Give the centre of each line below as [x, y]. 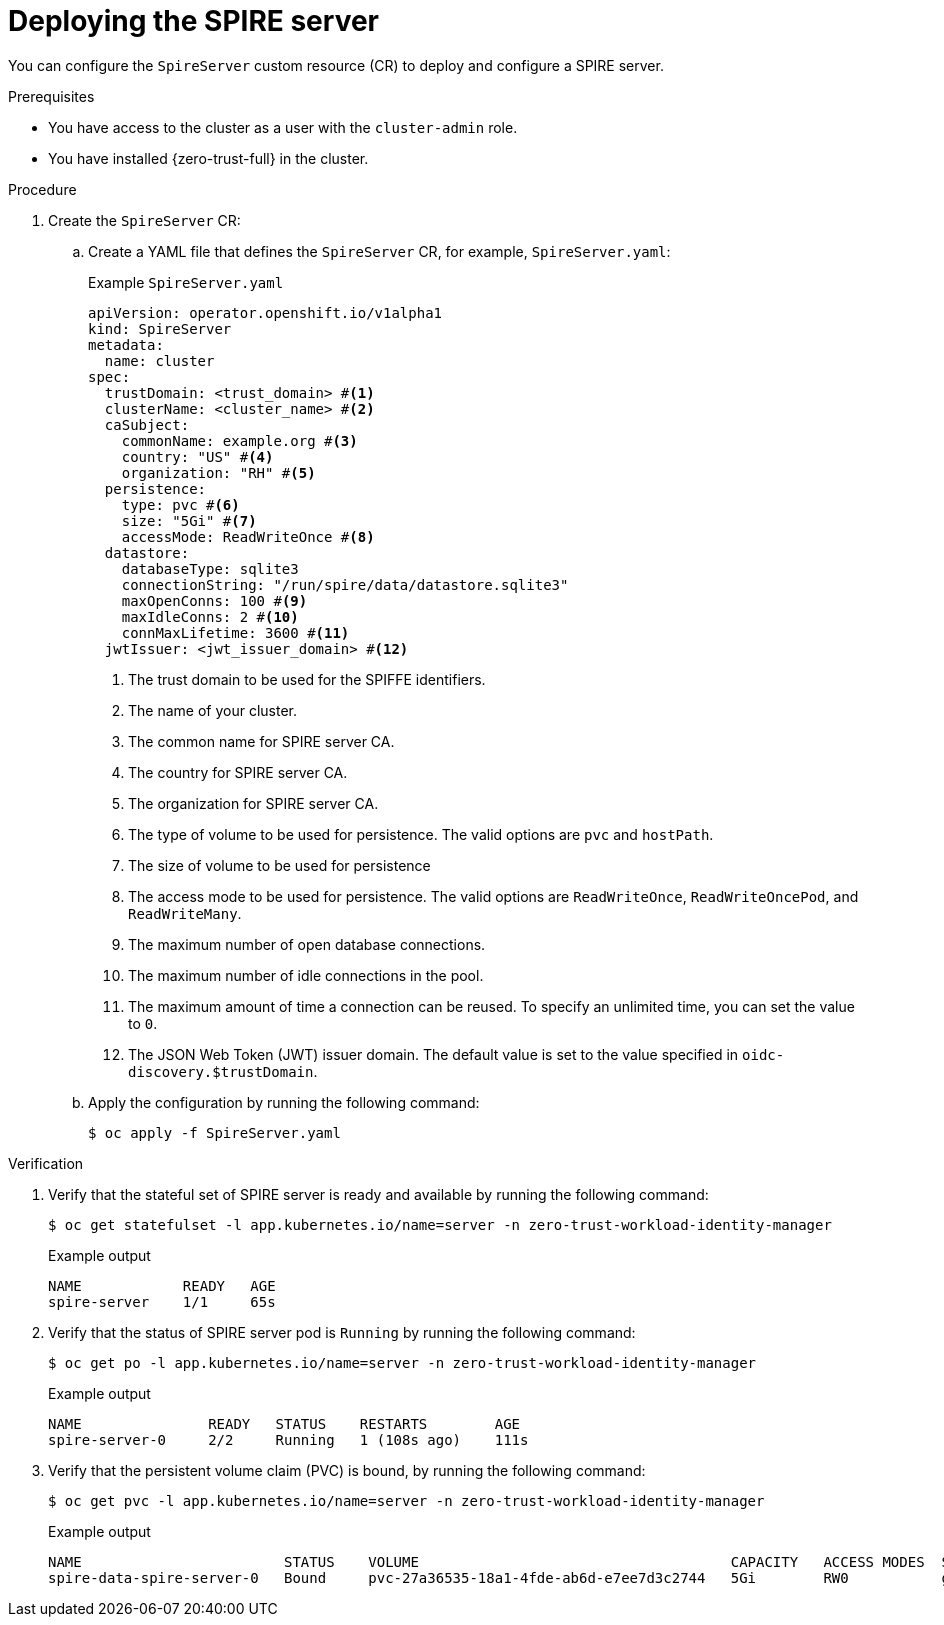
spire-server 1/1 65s [162, 1301]
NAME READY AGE [162, 1285]
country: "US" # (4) [197, 456]
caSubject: [147, 424]
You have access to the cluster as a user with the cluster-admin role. [283, 127]
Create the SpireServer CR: [144, 220]
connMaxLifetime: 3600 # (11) [235, 632]
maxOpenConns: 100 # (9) [214, 600]
